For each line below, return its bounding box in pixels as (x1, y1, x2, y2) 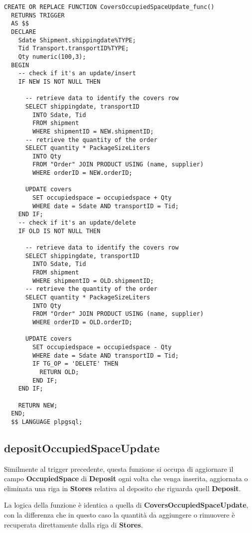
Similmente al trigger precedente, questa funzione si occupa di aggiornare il (4, 463, 234, 474)
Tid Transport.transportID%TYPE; (18, 45, 129, 52)
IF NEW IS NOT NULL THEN (18, 78, 101, 85)
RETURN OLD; (39, 368, 79, 376)
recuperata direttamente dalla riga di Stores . (4, 519, 143, 530)
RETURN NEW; (18, 401, 58, 409)
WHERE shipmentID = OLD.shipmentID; (32, 277, 154, 284)
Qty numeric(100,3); (18, 53, 86, 60)
